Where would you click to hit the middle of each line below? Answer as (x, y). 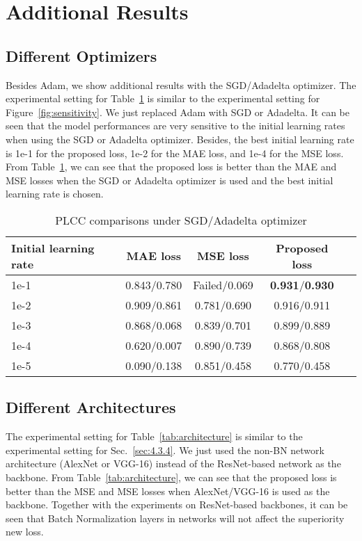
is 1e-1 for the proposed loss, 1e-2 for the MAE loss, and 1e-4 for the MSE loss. (175, 153)
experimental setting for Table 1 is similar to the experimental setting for (163, 98)
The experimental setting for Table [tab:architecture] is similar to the (154, 436)
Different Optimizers (81, 55)
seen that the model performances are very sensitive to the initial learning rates (175, 126)
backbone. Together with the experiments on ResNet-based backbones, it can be (177, 504)
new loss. (25, 532)
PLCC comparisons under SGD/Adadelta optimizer (181, 220)
